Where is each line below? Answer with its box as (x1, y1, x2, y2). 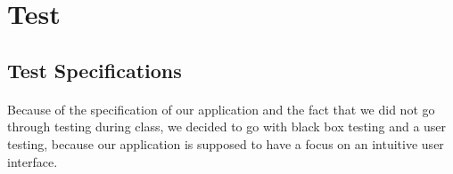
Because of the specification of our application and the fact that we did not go (7, 99, 435, 118)
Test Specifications (7, 56, 182, 83)
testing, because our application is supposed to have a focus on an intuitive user (7, 134, 444, 153)
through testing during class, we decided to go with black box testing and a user (7, 117, 447, 136)
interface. (7, 152, 58, 170)
